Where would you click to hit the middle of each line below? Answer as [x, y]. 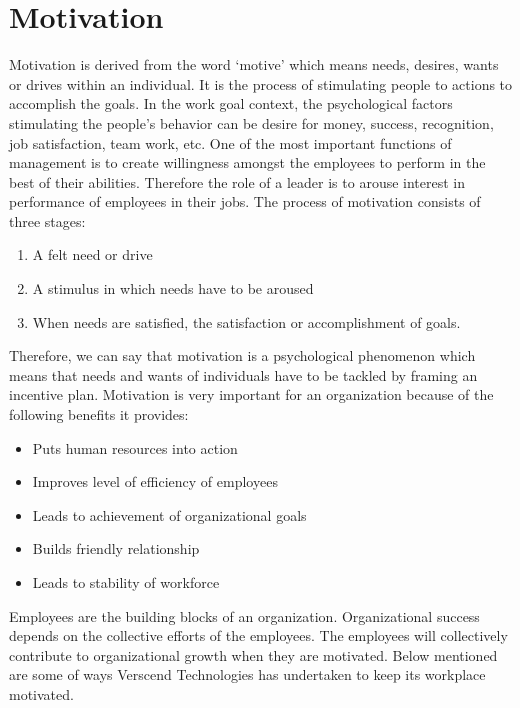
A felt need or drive [92, 254]
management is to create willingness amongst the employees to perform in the [247, 162]
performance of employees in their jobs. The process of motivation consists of [245, 201]
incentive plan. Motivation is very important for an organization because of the [251, 394]
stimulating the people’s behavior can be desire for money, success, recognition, [251, 122]
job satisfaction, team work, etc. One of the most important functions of [230, 142]
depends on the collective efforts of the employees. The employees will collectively [258, 635]
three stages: [47, 220]
